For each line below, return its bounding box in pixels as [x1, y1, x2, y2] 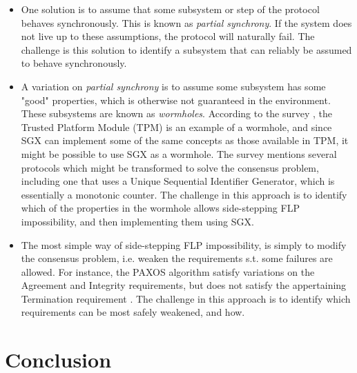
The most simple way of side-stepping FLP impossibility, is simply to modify [21, 237, 347, 252]
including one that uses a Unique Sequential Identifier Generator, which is [21, 174, 335, 188]
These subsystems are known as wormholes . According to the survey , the [21, 106, 333, 121]
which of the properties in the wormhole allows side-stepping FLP [21, 201, 300, 215]
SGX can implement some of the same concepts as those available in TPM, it [21, 133, 349, 148]
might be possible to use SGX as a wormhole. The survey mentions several [21, 146, 337, 161]
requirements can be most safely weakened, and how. [21, 305, 245, 319]
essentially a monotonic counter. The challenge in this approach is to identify [21, 187, 347, 201]
